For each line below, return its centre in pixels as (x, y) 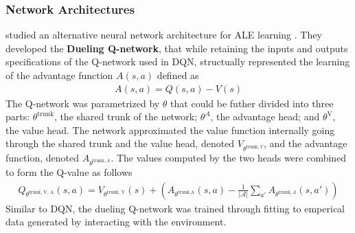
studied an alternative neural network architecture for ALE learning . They (164, 35)
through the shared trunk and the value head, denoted (120, 143)
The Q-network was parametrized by (83, 103)
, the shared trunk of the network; (126, 116)
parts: (18, 116)
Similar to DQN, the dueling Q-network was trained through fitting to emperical (175, 208)
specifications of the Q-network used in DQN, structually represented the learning (178, 62)
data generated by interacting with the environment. (116, 222)
